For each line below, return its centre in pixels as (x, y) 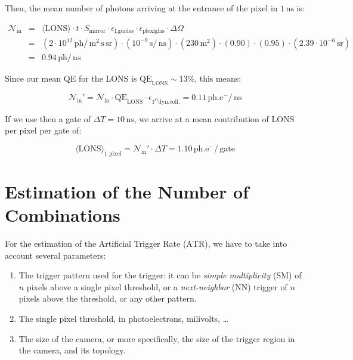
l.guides (124, 31)
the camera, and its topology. (72, 350)
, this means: (218, 78)
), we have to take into (246, 243)
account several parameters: (55, 255)
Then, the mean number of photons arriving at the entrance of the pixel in (141, 8)
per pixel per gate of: (43, 130)
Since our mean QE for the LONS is (71, 78)
